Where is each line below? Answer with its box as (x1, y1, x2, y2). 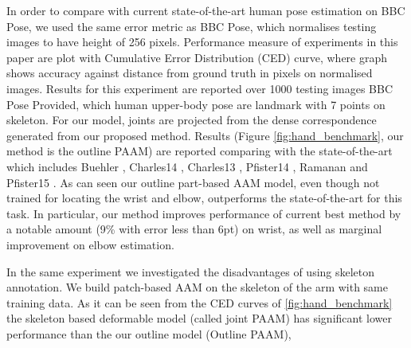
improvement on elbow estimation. (6, 236, 174, 252)
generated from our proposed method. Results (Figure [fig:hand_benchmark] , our (6, 127, 404, 143)
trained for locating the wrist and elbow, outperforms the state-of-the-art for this (6, 190, 402, 206)
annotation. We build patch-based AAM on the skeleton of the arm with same (6, 279, 388, 295)
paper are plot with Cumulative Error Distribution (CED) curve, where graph (6, 49, 388, 65)
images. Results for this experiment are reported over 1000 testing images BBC (6, 80, 393, 96)
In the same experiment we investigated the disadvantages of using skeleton (6, 263, 375, 280)
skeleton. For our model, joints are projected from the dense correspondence (6, 111, 377, 128)
